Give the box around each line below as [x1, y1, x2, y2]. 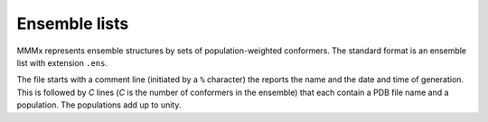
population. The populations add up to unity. [16, 99, 182, 110]
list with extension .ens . [16, 57, 108, 68]
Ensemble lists [16, 14, 129, 33]
